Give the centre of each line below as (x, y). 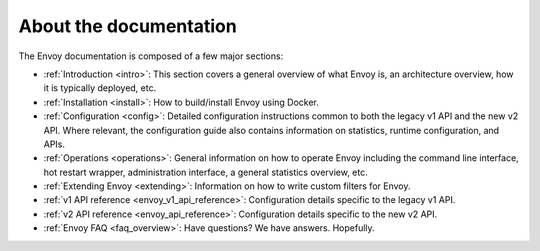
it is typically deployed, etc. (100, 88)
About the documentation (127, 26)
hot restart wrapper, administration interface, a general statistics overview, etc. (206, 172)
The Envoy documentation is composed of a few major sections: (151, 56)
